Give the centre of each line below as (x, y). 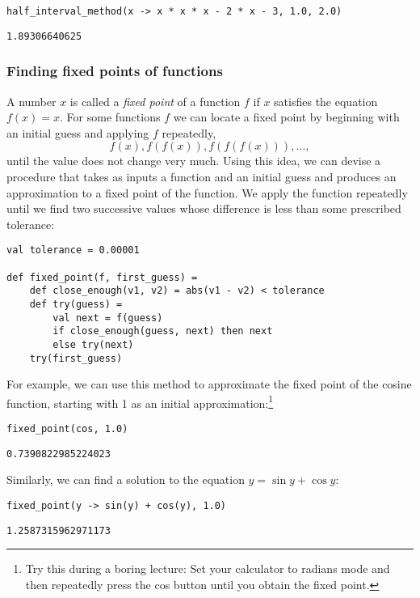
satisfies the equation (326, 101)
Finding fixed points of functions (115, 71)
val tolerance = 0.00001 (73, 250)
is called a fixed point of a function (155, 101)
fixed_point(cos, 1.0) (67, 429)
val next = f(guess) (108, 318)
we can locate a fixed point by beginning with (286, 117)
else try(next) (93, 344)
